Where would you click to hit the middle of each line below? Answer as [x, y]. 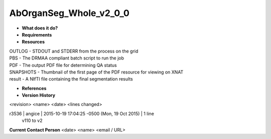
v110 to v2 [32, 120]
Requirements [37, 34]
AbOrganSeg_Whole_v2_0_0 [70, 13]
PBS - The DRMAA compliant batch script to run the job [67, 58]
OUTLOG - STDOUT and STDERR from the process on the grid [74, 51]
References [34, 88]
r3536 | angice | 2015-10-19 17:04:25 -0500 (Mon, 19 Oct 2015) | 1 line [82, 113]
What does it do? [40, 28]
